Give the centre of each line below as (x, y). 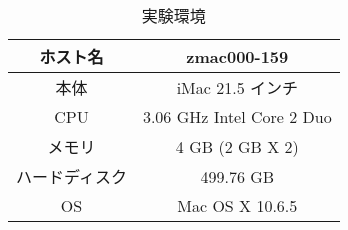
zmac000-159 (237, 56)
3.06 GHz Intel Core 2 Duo (237, 116)
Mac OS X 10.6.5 (237, 205)
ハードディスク (71, 176)
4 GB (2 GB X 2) (237, 146)
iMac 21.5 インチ (237, 87)
